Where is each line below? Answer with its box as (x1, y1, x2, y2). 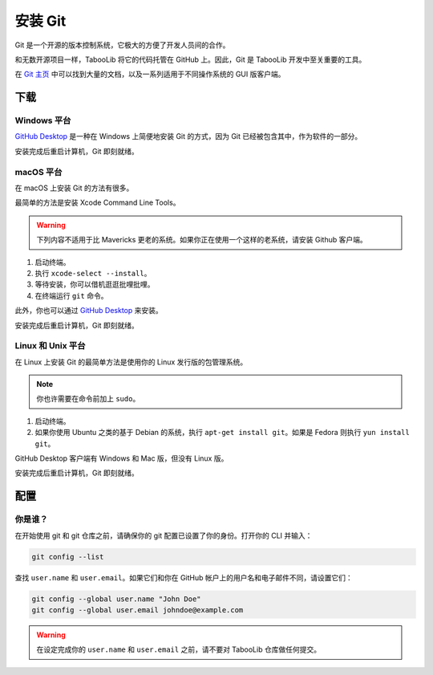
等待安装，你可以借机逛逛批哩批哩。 (34, 279, 155, 289)
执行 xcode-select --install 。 (34, 268, 152, 278)
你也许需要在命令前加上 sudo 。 (36, 394, 140, 404)
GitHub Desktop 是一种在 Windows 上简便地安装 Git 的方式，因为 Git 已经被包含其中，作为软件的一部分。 (14, 132, 362, 141)
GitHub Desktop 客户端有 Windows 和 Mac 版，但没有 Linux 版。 (14, 453, 229, 463)
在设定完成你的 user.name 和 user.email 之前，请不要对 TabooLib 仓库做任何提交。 (36, 645, 321, 654)
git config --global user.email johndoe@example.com (31, 605, 244, 614)
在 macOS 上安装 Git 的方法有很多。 (14, 183, 134, 193)
